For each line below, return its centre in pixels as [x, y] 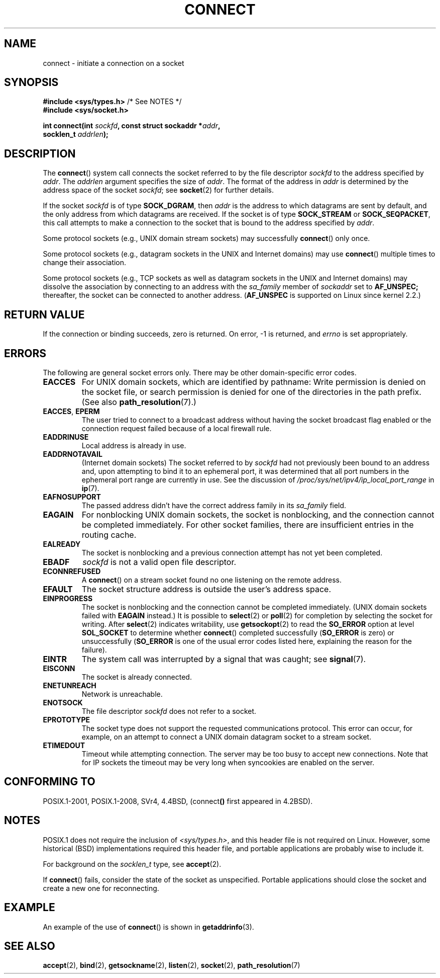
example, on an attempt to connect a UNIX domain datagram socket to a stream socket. [227, 737]
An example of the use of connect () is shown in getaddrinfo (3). [148, 927]
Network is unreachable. [122, 694]
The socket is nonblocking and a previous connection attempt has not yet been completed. [232, 552]
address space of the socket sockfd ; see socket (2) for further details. [158, 190]
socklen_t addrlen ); [76, 134]
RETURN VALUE [44, 314]
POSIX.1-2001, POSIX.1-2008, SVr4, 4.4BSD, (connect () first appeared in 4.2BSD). [178, 801]
